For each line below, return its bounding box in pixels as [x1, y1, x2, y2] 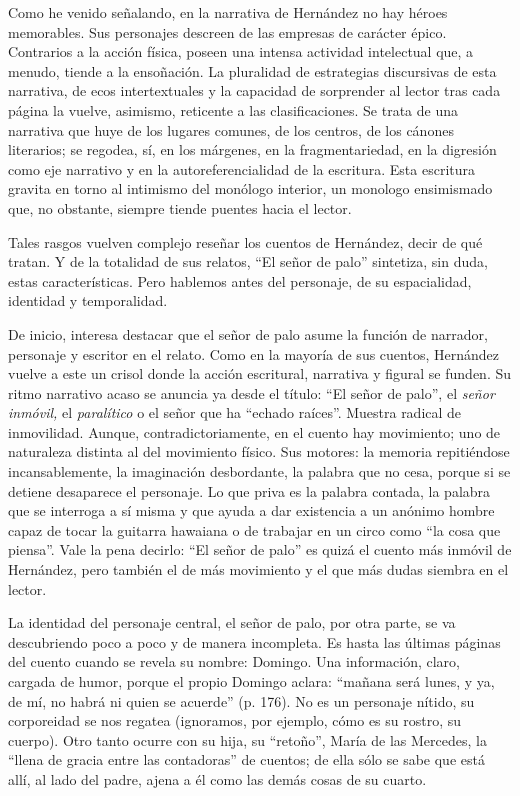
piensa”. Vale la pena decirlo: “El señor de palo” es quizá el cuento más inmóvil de [8, 539, 512, 560]
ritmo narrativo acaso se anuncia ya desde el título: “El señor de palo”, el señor [8, 382, 495, 403]
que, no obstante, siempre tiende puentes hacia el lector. [8, 197, 352, 218]
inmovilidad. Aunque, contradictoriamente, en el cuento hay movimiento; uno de [8, 421, 501, 442]
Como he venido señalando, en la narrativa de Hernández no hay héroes [8, 2, 448, 22]
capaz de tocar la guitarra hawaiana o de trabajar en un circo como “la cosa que [8, 519, 501, 540]
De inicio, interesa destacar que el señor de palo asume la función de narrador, [8, 323, 488, 344]
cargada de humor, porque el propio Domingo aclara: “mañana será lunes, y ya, [8, 671, 495, 691]
